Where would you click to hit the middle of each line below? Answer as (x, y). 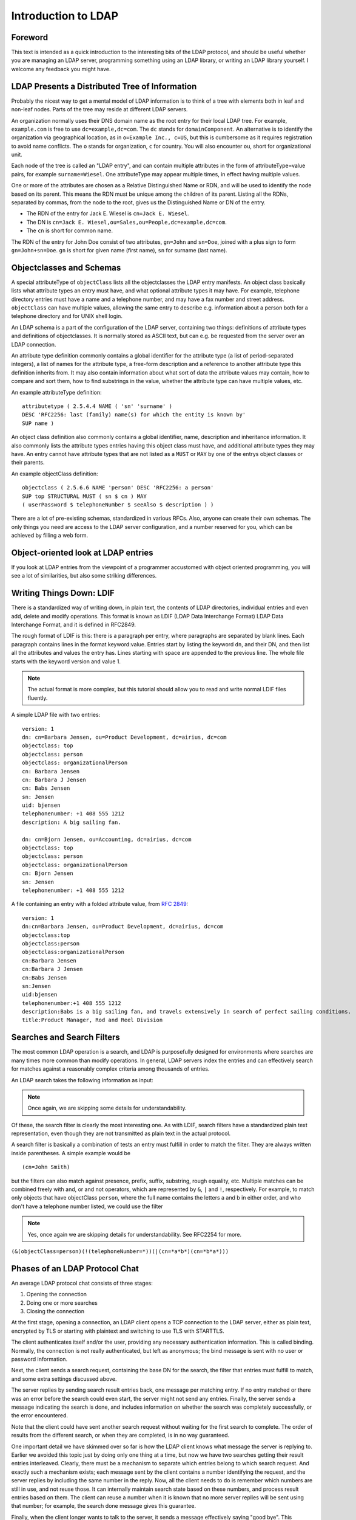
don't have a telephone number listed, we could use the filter (87, 1206)
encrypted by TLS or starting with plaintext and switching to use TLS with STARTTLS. (118, 1331)
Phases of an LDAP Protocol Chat (75, 1269)
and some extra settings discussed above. (64, 1379)
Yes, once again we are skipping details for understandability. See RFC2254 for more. (135, 1234)
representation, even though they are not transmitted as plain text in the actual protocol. (121, 1133)
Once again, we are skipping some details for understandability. (107, 1108)
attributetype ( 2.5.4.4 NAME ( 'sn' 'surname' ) (97, 406)
